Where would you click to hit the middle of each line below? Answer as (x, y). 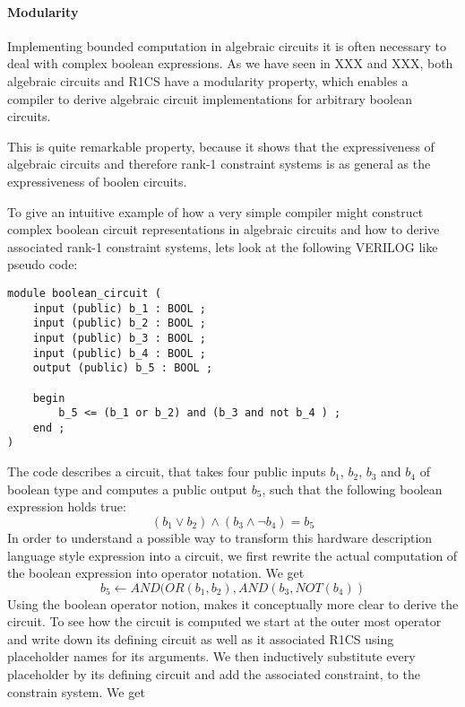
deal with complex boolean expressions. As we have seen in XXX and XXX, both (230, 63)
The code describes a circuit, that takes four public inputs (167, 471)
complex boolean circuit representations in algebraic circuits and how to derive (224, 229)
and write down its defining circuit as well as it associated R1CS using (201, 638)
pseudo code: (43, 264)
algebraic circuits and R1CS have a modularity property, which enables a (208, 80)
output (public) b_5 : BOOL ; (123, 368)
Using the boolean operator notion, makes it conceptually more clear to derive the (233, 603)
